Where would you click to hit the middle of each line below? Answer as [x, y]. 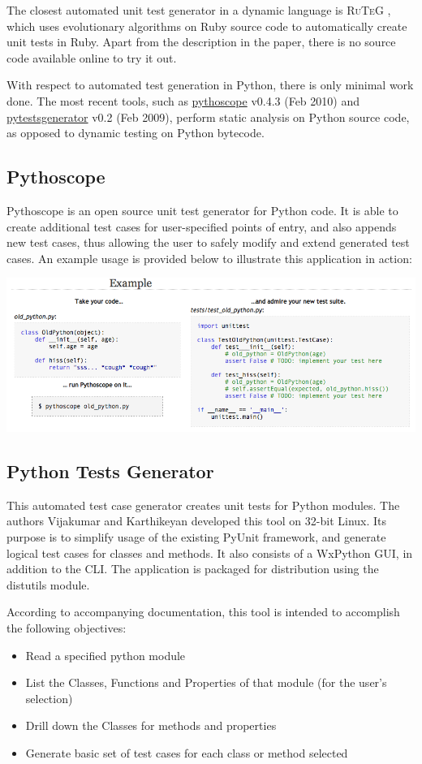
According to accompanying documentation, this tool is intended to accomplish [203, 612]
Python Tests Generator [110, 470]
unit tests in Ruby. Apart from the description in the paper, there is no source [201, 42]
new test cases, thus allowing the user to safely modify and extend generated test [208, 242]
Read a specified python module [105, 655]
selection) [49, 698]
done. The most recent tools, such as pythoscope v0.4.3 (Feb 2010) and [183, 100]
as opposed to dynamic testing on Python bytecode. [136, 133]
